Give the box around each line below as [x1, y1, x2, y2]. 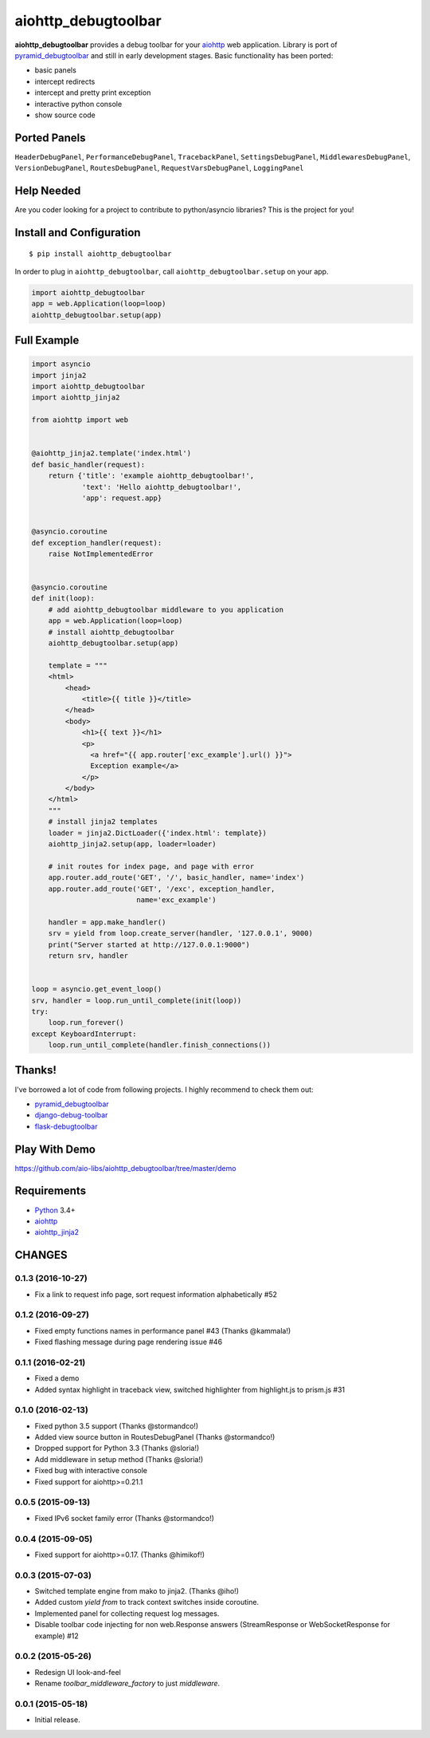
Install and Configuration [14, 226, 141, 239]
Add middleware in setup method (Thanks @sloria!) [34, 1454, 204, 1464]
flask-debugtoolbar [34, 1121, 98, 1131]
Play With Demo [14, 1142, 96, 1156]
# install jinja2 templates [48, 818, 158, 826]
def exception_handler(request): [31, 538, 162, 547]
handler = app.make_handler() [48, 917, 166, 927]
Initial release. [34, 1715, 80, 1724]
